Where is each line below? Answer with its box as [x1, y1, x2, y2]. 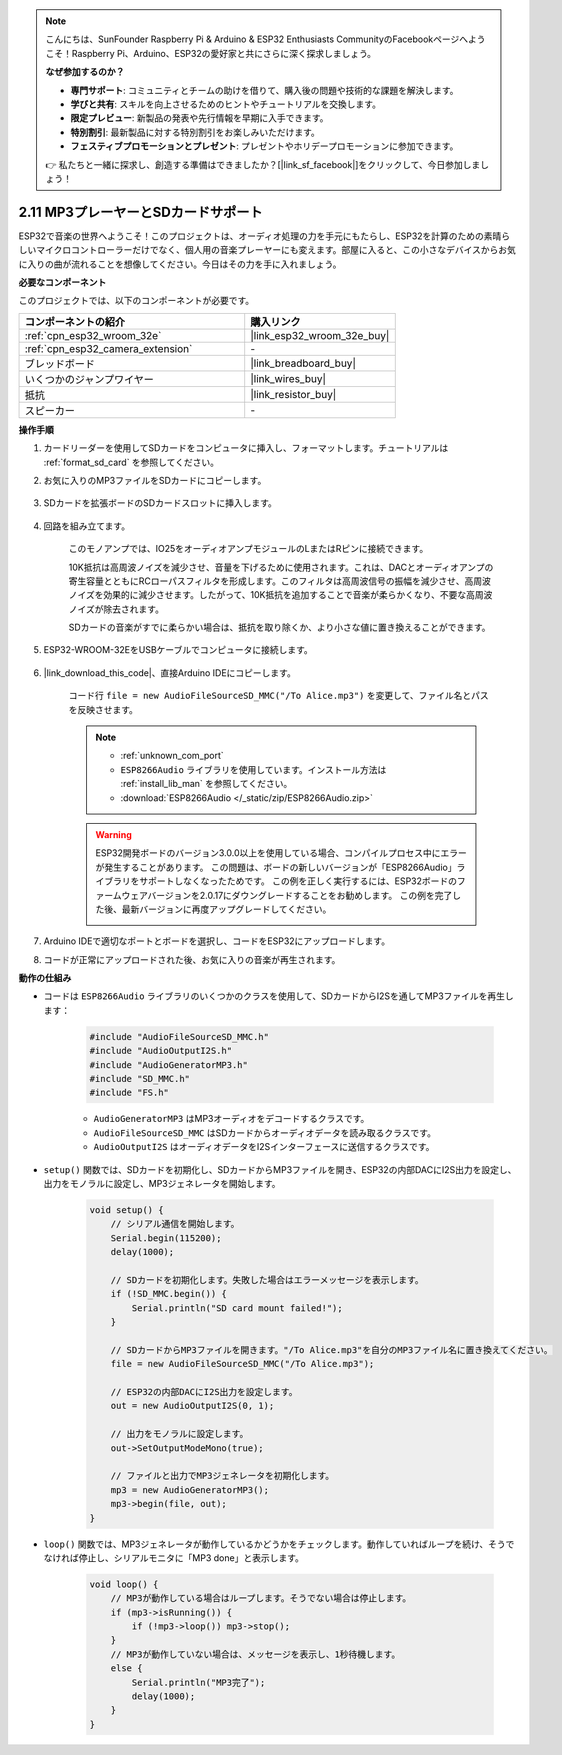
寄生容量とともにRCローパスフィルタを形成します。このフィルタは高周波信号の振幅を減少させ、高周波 [68, 575, 492, 587]
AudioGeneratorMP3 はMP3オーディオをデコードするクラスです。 [93, 1113, 370, 1125]
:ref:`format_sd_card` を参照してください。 [43, 456, 220, 468]
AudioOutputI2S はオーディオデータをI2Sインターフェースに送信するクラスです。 [93, 1141, 435, 1153]
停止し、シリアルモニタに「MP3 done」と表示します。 [78, 1551, 305, 1564]
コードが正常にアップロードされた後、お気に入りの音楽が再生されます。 [43, 953, 341, 965]
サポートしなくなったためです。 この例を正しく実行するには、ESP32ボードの [138, 875, 458, 887]
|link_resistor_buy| [250, 387, 337, 401]
